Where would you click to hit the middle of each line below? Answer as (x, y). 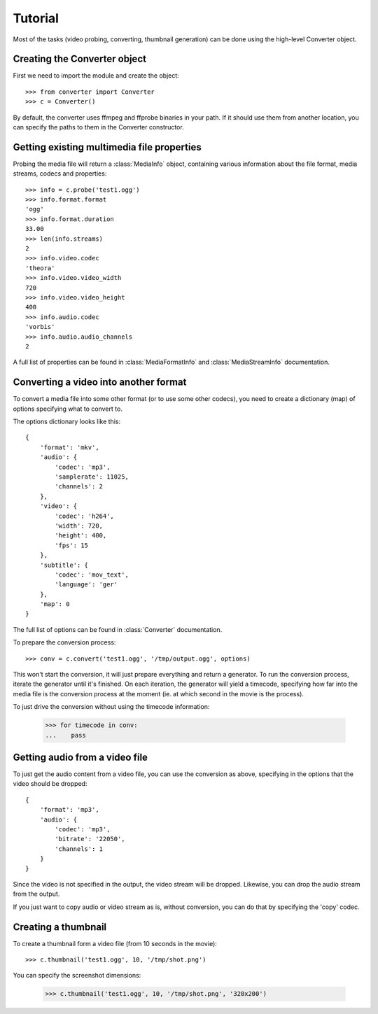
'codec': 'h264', (85, 516)
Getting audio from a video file (80, 757)
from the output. (36, 894)
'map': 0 (55, 604)
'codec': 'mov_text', (92, 575)
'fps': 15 (72, 545)
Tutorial (36, 18)
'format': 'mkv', (69, 447)
